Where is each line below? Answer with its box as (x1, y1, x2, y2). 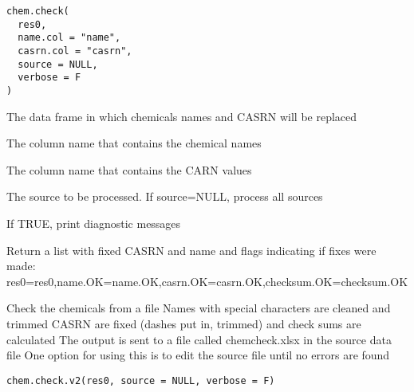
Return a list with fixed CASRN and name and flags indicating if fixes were (6, 241, 377, 258)
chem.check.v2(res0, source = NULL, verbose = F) (6, 374, 275, 386)
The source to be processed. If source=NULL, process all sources (6, 188, 323, 205)
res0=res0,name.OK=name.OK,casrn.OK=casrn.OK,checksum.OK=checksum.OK (6, 272, 408, 289)
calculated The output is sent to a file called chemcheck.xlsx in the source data (6, 331, 392, 347)
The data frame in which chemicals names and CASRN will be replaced (6, 108, 357, 124)
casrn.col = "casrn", (18, 45, 132, 57)
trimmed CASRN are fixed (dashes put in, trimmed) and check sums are (6, 315, 361, 331)
